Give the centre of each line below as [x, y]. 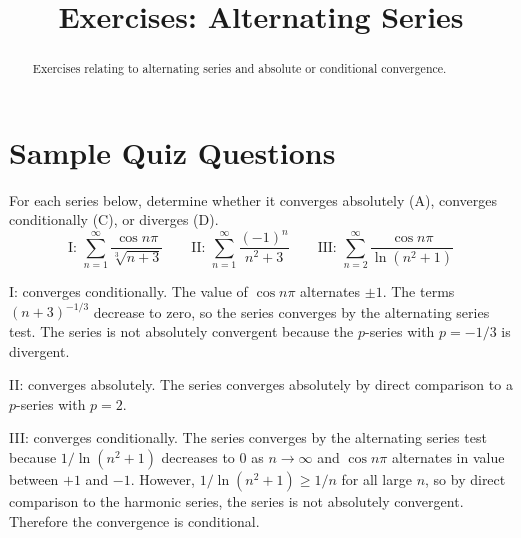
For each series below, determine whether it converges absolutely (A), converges [253, 199]
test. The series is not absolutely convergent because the [181, 330]
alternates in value [448, 456]
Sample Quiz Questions [172, 151]
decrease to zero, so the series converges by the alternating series [291, 311]
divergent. [39, 350]
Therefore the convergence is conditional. [134, 520]
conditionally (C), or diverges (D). [114, 219]
